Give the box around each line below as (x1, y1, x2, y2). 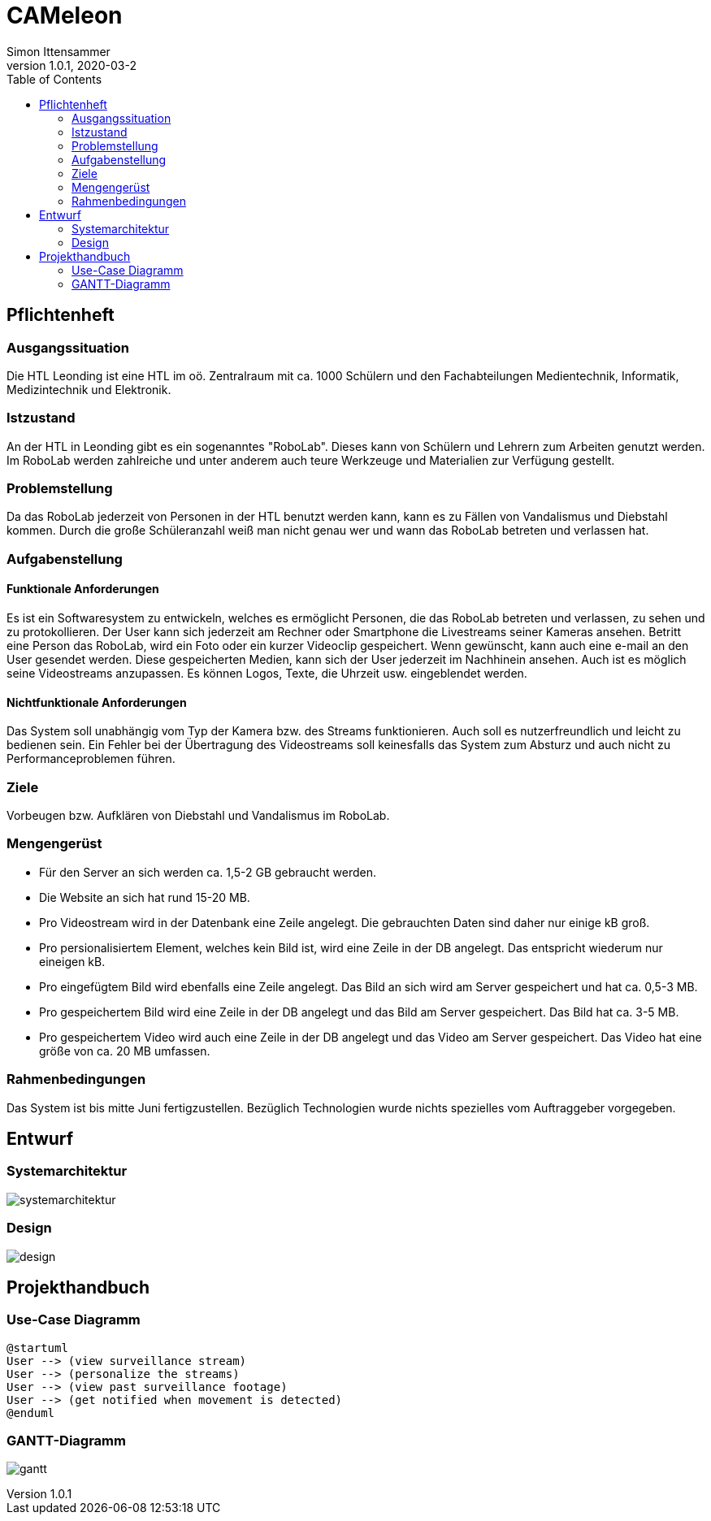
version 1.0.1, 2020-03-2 (7, 58, 137, 72)
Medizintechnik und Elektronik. (7, 382, 171, 396)
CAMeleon (7, 2, 123, 29)
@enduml (7, 1406, 55, 1419)
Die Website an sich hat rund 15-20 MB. (39, 890, 250, 904)
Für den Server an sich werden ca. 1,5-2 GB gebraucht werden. (39, 864, 376, 879)
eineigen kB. (39, 954, 106, 968)
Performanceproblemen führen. (7, 752, 176, 766)
